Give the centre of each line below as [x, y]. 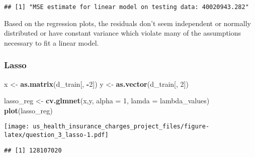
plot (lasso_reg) [28, 110]
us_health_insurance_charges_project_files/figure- [121, 127]
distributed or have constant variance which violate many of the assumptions [123, 33]
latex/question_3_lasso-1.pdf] [56, 135]
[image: [17, 127]
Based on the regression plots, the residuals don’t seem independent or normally [127, 23]
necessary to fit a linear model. [52, 42]
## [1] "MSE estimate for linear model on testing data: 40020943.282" [126, 7]
